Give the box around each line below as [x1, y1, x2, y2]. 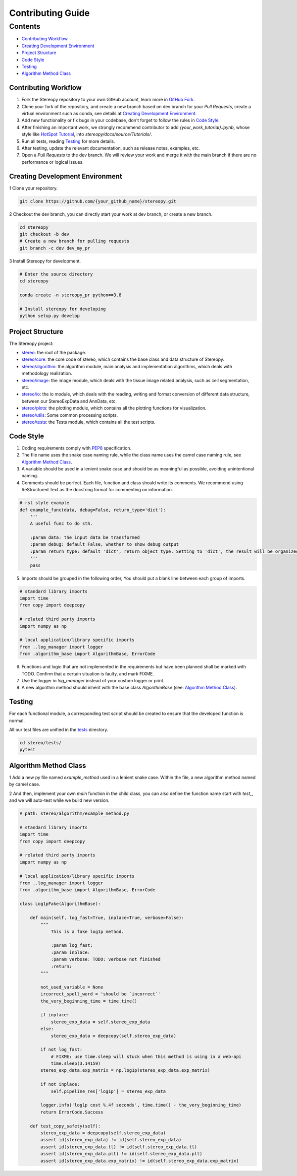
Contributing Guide [9, 7, 90, 18]
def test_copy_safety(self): [30, 1123, 101, 1129]
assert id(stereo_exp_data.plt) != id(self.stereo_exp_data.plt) [40, 1151, 202, 1157]
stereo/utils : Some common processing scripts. [21, 412, 118, 418]
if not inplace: [40, 1082, 80, 1087]
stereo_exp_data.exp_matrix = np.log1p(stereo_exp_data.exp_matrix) [40, 1067, 210, 1073]
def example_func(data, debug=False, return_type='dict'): [19, 507, 166, 513]
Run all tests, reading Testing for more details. [21, 138, 115, 144]
